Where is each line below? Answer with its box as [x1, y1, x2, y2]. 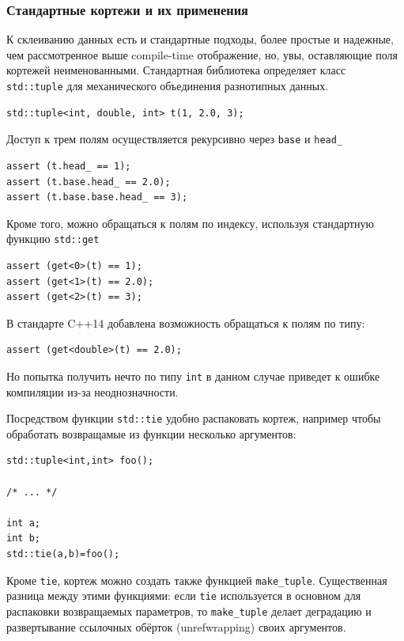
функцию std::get [6, 230, 100, 247]
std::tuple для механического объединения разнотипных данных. [6, 78, 329, 93]
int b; [6, 533, 40, 544]
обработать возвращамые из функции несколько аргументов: [6, 425, 296, 442]
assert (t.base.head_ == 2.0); [6, 176, 171, 188]
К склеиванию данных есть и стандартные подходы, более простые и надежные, [6, 31, 394, 47]
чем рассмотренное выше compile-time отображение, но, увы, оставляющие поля [6, 46, 398, 63]
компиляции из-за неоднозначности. [6, 383, 179, 400]
